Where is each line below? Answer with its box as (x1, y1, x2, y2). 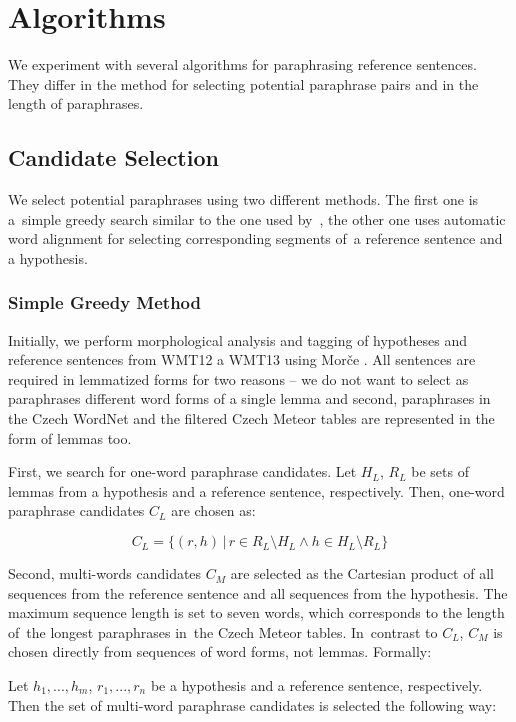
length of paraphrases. (8, 93, 144, 114)
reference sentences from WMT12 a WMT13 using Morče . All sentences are (8, 349, 476, 370)
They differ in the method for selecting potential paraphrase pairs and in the (8, 73, 479, 94)
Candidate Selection (8, 142, 219, 173)
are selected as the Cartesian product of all (230, 563, 494, 584)
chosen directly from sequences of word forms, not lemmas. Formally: (8, 641, 432, 662)
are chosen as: (171, 500, 256, 521)
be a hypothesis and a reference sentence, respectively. (150, 675, 483, 696)
